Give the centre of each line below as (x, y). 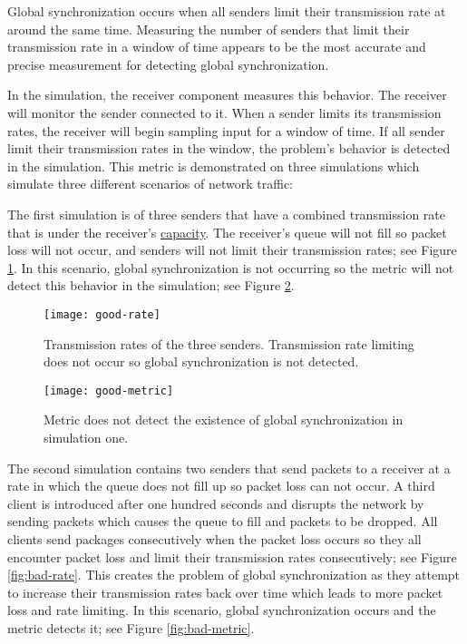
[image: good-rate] (102, 314)
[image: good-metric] (109, 390)
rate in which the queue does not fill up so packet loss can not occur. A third (221, 486)
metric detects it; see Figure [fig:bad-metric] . (131, 627)
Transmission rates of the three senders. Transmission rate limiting (229, 343)
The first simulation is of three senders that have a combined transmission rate (226, 214)
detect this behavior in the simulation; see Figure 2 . (151, 285)
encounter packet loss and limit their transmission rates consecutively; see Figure (232, 556)
